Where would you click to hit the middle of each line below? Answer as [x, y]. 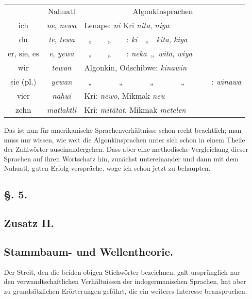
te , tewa [61, 39]
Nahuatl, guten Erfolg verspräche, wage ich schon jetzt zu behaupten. [107, 168]
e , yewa [62, 53]
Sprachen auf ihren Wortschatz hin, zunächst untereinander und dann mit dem [121, 158]
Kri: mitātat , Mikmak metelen [135, 110]
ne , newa [62, 25]
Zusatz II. [29, 223]
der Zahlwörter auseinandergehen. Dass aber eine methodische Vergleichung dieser [126, 149]
